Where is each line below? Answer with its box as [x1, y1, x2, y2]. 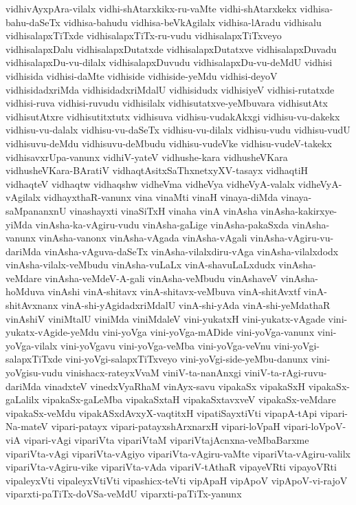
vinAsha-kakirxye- [260, 203, 337, 217]
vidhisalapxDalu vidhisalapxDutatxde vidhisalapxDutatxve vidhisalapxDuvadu [5, 41, 337, 56]
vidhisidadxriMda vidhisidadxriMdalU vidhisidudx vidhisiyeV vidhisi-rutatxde [5, 82, 335, 96]
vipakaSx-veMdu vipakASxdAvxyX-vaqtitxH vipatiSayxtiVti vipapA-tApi [5, 405, 318, 420]
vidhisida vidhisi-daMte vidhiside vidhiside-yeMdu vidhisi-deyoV [5, 68, 278, 83]
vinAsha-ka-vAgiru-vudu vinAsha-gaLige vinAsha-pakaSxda [35, 217, 289, 231]
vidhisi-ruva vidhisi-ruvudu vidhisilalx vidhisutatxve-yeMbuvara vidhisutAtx [5, 96, 328, 110]
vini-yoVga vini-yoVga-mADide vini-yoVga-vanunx [102, 325, 315, 339]
